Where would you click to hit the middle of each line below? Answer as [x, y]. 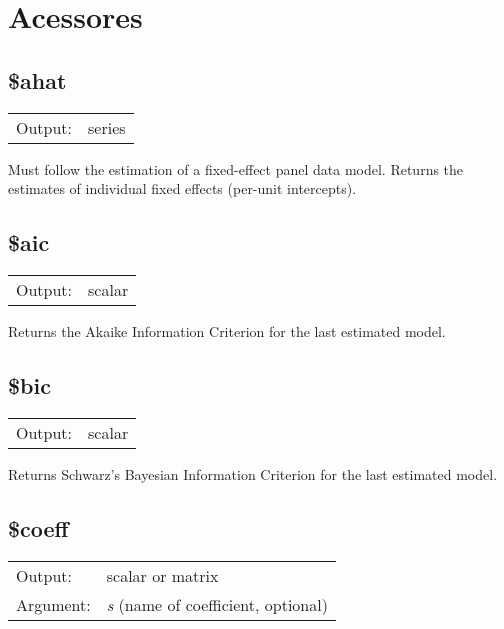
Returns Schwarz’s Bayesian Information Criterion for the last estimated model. [253, 473]
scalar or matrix [162, 575]
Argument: [53, 604]
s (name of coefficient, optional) [217, 604]
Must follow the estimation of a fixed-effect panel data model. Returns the [236, 168]
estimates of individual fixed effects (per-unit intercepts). [182, 188]
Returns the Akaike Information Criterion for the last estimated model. [227, 330]
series [107, 127]
